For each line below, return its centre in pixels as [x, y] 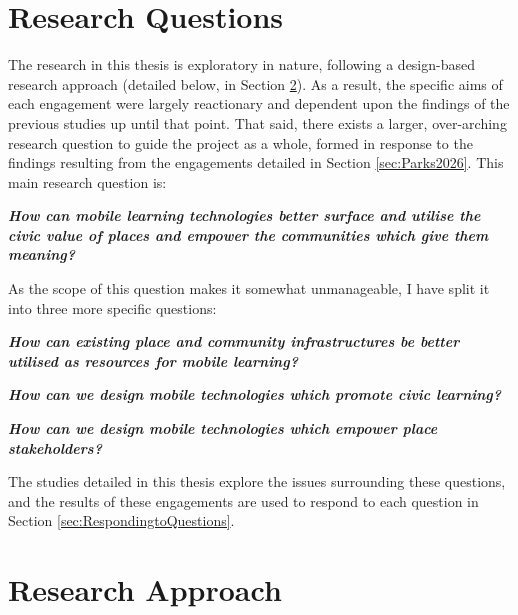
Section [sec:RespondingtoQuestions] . [121, 520]
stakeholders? [55, 447]
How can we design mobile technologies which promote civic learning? [255, 394]
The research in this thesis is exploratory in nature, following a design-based [242, 64]
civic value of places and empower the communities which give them [248, 234]
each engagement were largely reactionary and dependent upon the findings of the [259, 103]
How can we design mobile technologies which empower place [223, 428]
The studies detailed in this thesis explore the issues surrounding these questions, [257, 481]
